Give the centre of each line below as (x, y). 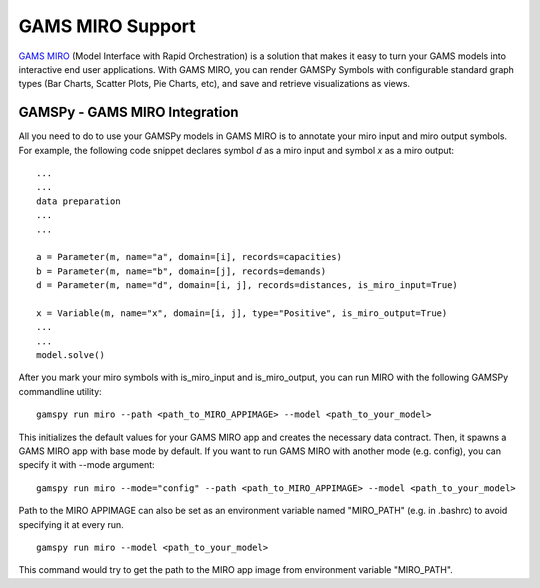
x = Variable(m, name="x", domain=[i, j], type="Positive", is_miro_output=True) (242, 313)
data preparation (78, 201)
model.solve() (70, 355)
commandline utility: (60, 391)
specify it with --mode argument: (86, 465)
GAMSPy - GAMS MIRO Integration (128, 112)
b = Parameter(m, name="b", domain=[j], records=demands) (181, 271)
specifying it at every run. (71, 524)
